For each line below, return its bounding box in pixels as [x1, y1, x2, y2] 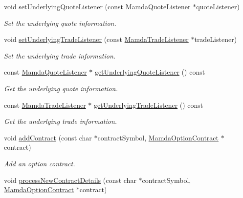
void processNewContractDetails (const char [4, 175, 136, 185]
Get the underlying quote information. [4, 83, 118, 93]
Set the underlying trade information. [4, 50, 116, 60]
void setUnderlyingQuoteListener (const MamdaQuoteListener [4, 1, 191, 11]
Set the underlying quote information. [4, 18, 116, 28]
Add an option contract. [4, 158, 75, 168]
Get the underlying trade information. [4, 116, 117, 126]
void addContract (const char [4, 132, 92, 142]
